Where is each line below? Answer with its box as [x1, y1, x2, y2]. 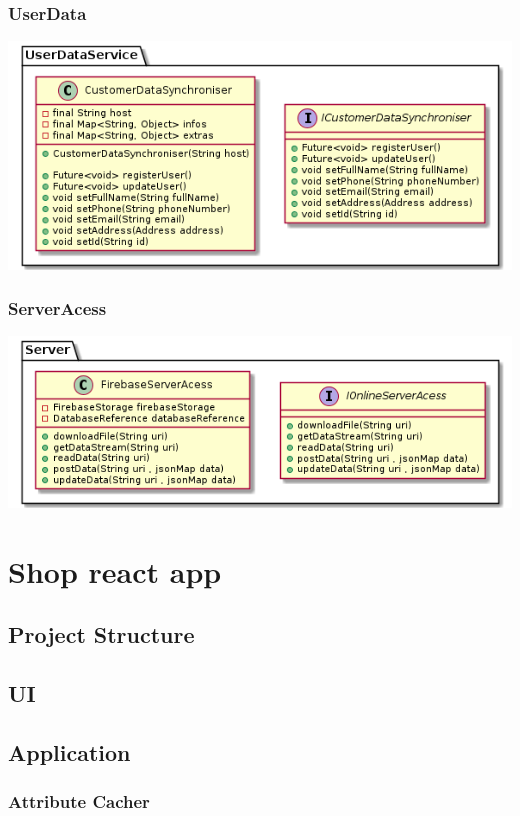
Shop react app [8, 550, 222, 591]
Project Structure [8, 619, 195, 650]
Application [8, 736, 131, 767]
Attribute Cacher [8, 788, 150, 813]
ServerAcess [8, 296, 107, 321]
